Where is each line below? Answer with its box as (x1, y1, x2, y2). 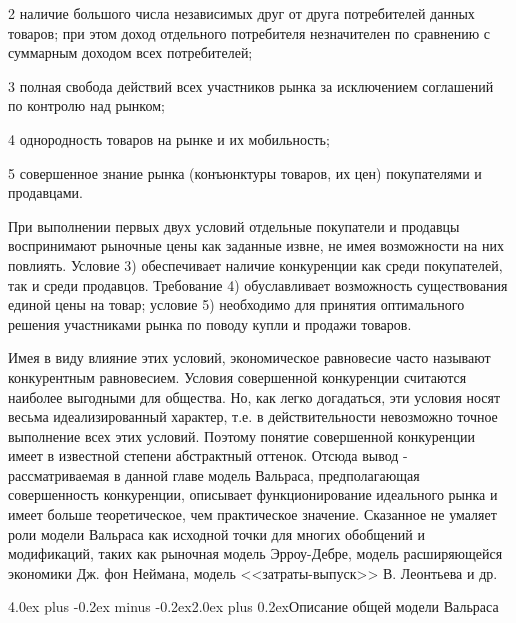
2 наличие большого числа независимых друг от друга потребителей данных (8, 3, 475, 23)
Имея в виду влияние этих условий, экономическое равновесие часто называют (8, 347, 491, 368)
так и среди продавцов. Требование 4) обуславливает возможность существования (8, 274, 508, 295)
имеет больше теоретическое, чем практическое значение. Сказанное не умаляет (8, 504, 497, 525)
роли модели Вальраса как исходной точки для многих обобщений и (8, 523, 425, 544)
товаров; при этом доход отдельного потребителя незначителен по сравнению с (8, 22, 491, 43)
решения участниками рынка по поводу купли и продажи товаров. (8, 313, 412, 334)
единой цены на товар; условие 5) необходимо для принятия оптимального (8, 294, 465, 315)
